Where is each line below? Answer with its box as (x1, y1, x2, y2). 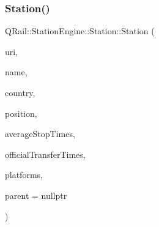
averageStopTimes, (5, 127, 75, 140)
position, (5, 106, 37, 119)
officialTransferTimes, (5, 147, 86, 160)
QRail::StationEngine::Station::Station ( (5, 24, 155, 37)
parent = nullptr (5, 188, 67, 201)
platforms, (5, 168, 43, 181)
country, (5, 86, 35, 99)
